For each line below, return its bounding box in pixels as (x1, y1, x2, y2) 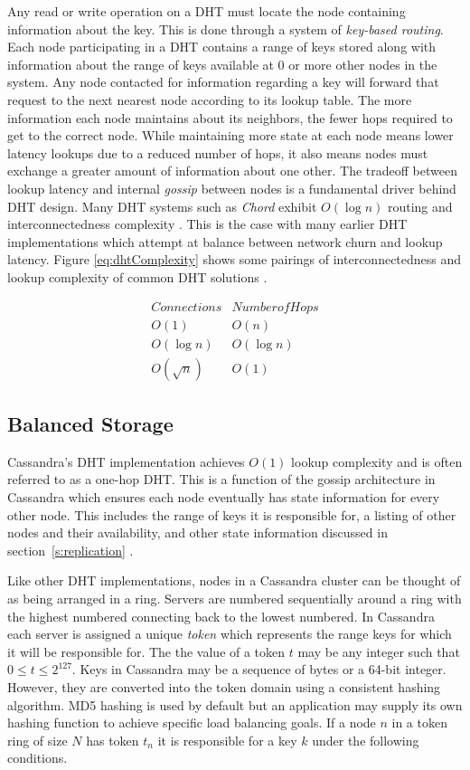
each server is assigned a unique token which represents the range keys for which (7, 624, 452, 643)
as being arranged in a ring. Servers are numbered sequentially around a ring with (7, 588, 462, 607)
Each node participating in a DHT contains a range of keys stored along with (7, 37, 437, 56)
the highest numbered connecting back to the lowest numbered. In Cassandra (7, 606, 435, 625)
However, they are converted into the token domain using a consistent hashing (7, 677, 441, 696)
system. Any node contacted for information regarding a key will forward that (7, 72, 439, 91)
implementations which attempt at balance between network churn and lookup (7, 232, 443, 251)
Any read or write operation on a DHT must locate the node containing (7, 2, 406, 20)
